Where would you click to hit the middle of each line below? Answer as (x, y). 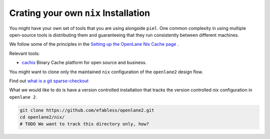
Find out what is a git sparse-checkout (49, 81)
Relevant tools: (24, 53)
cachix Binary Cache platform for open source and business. (84, 63)
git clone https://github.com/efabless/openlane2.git (87, 110)
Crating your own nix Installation (79, 13)
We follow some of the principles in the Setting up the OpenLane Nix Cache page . (94, 44)
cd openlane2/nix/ (42, 117)
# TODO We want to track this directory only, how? (84, 124)
